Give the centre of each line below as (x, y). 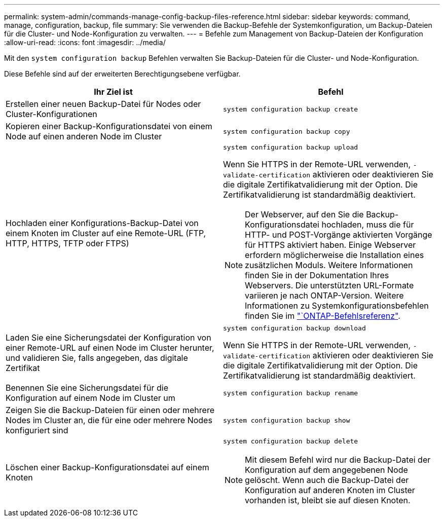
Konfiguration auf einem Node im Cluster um (90, 398)
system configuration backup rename (291, 393)
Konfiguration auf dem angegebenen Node (326, 470)
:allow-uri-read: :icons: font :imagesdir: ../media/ (85, 42)
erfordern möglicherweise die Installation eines (335, 255)
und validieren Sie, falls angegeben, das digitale (97, 358)
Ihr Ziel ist (113, 92)
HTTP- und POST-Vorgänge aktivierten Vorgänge (339, 235)
